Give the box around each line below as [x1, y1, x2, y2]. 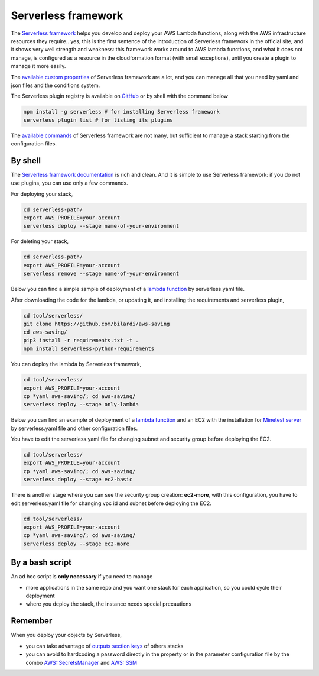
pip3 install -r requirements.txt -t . [23, 337, 139, 344]
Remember [11, 616, 53, 626]
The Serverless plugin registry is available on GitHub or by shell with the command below [11, 92, 229, 100]
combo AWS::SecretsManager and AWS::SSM [25, 659, 138, 666]
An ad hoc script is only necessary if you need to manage [11, 573, 153, 580]
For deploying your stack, [11, 190, 73, 198]
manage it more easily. [11, 63, 66, 70]
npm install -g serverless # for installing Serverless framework [23, 108, 220, 115]
